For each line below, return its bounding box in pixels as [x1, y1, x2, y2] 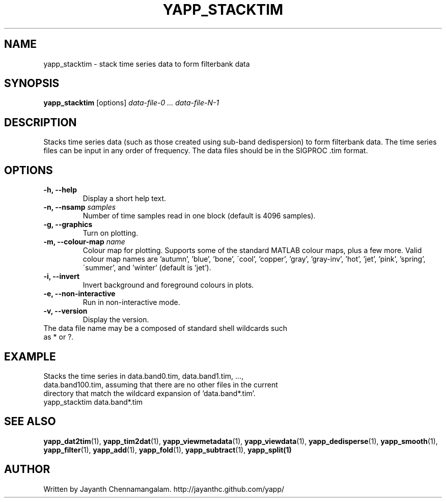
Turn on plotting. [82, 229, 138, 238]
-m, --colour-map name [43, 237, 125, 246]
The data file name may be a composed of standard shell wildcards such [43, 324, 288, 333]
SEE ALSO [4, 415, 56, 428]
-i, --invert [43, 272, 80, 281]
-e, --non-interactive [43, 289, 116, 298]
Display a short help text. [82, 194, 166, 203]
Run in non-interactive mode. [82, 298, 180, 307]
